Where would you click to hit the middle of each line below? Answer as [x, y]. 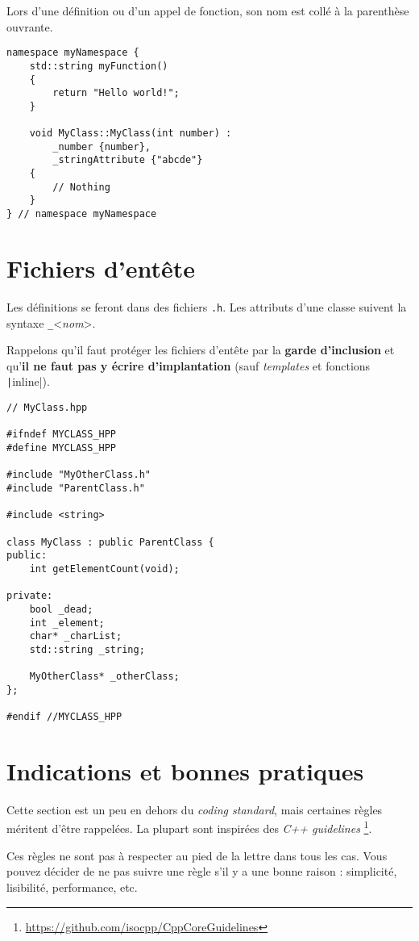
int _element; [67, 623]
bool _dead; [61, 609]
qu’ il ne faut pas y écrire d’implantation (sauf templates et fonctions [189, 365]
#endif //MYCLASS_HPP [64, 717]
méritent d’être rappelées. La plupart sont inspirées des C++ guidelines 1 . [189, 827]
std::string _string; [87, 649]
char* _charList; [76, 636]
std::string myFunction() [99, 66]
